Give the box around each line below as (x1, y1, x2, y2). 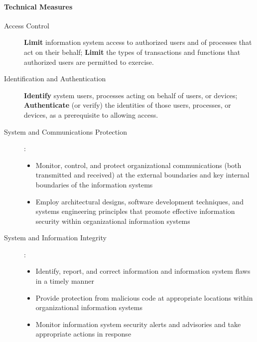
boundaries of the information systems (35, 179, 153, 189)
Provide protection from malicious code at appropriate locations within (35, 292, 253, 303)
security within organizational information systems (35, 215, 190, 226)
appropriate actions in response (35, 329, 131, 339)
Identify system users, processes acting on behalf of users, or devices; (24, 90, 238, 100)
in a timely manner (35, 276, 94, 286)
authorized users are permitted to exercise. (24, 56, 154, 67)
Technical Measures (4, 1, 73, 11)
